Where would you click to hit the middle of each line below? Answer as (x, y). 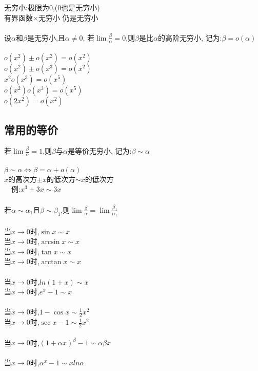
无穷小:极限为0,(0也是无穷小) (52, 7)
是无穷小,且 (46, 37)
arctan (51, 262)
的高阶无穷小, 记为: (190, 37)
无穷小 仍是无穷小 (68, 17)
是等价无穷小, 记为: (100, 151)
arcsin (51, 242)
